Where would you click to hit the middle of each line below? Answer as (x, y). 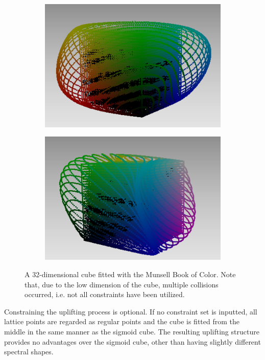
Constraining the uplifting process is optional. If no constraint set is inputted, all (131, 311)
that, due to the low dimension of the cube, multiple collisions (122, 284)
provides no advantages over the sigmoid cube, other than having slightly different (132, 341)
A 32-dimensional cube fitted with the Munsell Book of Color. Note (130, 274)
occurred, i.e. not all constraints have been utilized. (105, 294)
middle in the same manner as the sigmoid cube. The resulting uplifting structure (132, 331)
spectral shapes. (29, 352)
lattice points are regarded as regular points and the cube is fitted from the (122, 321)
